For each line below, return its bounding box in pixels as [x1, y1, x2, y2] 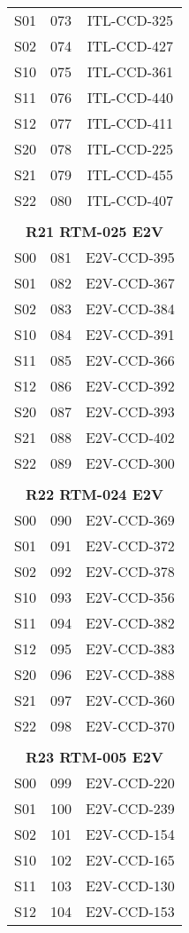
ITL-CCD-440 [87, 87, 174, 107]
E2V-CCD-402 [85, 427, 175, 447]
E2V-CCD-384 [85, 298, 175, 319]
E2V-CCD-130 [85, 875, 175, 896]
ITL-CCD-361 [87, 61, 174, 82]
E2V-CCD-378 [85, 561, 175, 581]
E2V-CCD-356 [85, 587, 175, 607]
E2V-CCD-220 [85, 772, 175, 793]
